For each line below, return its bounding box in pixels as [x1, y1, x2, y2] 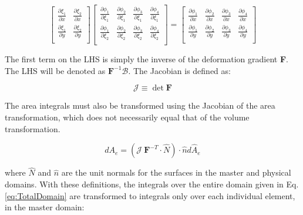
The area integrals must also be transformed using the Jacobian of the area [5, 99, 275, 112]
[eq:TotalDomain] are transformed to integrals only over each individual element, [5, 189, 295, 201]
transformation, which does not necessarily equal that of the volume [5, 110, 250, 123]
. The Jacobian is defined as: [128, 64, 231, 76]
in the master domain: [5, 201, 85, 213]
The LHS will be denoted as [5, 64, 106, 76]
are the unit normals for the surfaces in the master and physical [61, 166, 291, 179]
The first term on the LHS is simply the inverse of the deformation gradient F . [5, 53, 288, 65]
